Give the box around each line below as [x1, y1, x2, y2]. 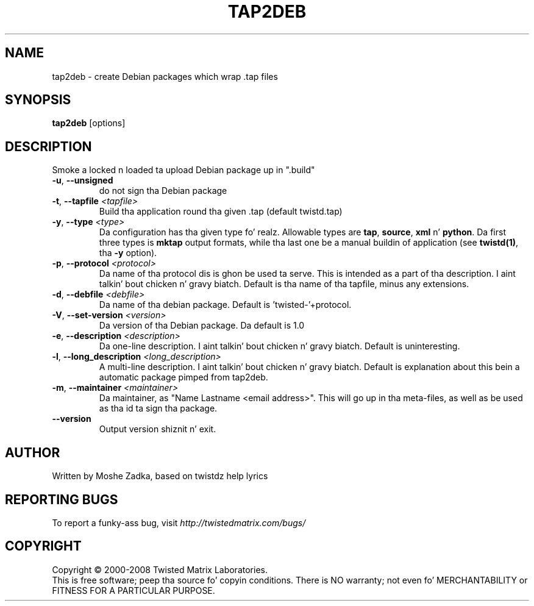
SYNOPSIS [5, 92, 71, 108]
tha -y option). [99, 248, 157, 258]
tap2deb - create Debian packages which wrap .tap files [52, 71, 278, 82]
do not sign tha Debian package [99, 185, 227, 196]
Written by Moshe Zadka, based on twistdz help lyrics [52, 471, 268, 482]
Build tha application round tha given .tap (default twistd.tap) [99, 206, 343, 217]
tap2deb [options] [52, 118, 126, 129]
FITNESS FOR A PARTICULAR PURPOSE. [52, 585, 215, 596]
